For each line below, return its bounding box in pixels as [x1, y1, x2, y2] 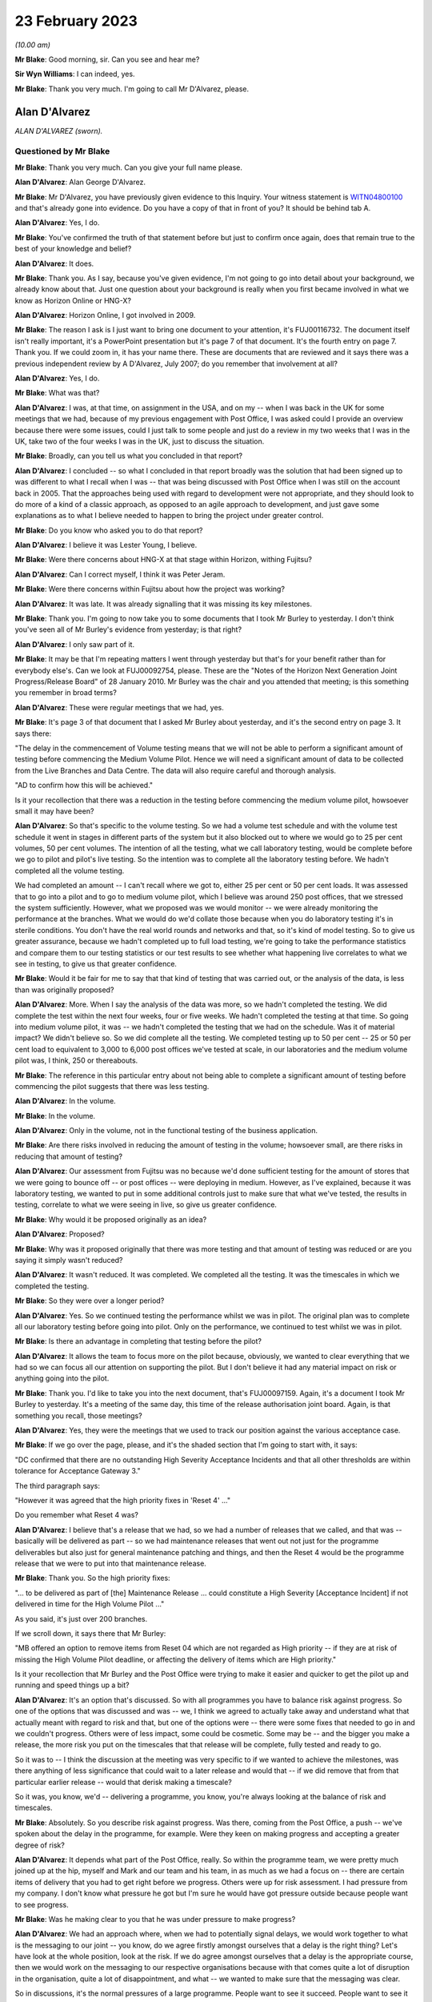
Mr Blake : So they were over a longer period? [14, 1296, 165, 1305]
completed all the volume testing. [14, 866, 125, 875]
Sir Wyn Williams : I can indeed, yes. [14, 69, 135, 79]
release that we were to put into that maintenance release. [14, 1558, 207, 1568]
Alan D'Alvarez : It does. [14, 259, 94, 268]
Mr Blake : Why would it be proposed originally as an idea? [14, 1214, 207, 1224]
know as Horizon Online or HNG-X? [14, 295, 132, 305]
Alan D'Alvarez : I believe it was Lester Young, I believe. [14, 541, 198, 550]
